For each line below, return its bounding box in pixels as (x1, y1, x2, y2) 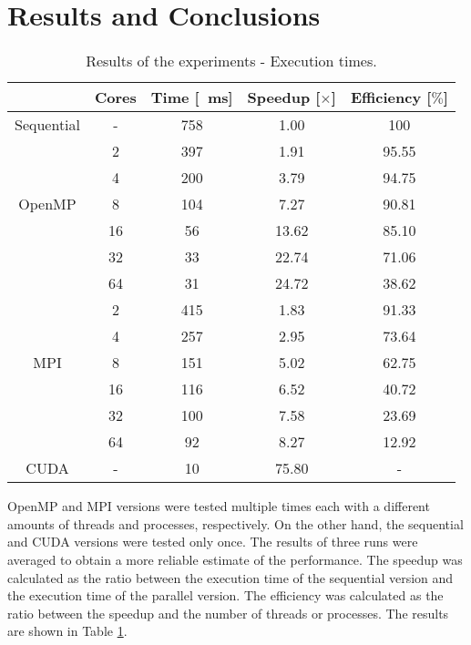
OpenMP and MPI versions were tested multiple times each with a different (7, 497, 430, 516)
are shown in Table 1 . (7, 621, 128, 640)
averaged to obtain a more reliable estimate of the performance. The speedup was (7, 549, 463, 568)
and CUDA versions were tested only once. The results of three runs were (7, 532, 418, 551)
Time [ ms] (150, 87, 233, 108)
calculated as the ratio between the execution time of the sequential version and (7, 568, 454, 587)
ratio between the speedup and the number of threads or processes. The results (7, 603, 449, 622)
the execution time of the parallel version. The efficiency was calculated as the (7, 586, 444, 605)
